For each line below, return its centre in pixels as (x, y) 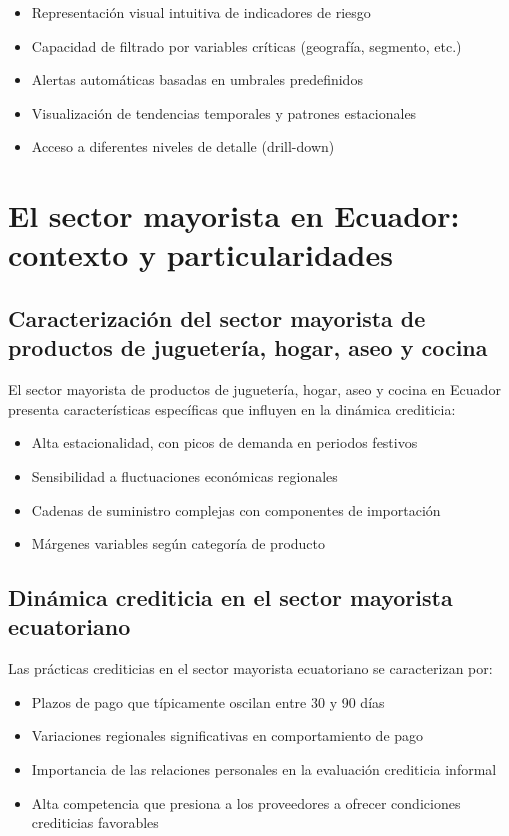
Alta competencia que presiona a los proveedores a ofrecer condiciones (246, 802)
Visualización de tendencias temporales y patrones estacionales (224, 112)
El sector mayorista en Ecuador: (234, 215)
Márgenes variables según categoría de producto (178, 543)
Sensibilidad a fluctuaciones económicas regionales (184, 475)
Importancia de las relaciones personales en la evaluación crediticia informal (264, 769)
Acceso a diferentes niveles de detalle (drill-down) (183, 146)
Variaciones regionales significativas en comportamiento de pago (227, 735)
